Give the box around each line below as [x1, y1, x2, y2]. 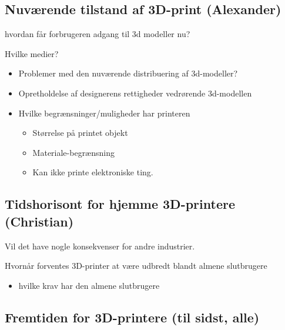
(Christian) [5, 212, 74, 230]
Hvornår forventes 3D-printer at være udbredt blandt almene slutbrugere [5, 259, 267, 272]
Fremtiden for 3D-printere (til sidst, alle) [5, 308, 260, 326]
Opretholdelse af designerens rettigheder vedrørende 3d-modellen [18, 86, 252, 99]
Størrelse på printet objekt [32, 126, 128, 139]
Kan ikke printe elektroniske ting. [32, 166, 153, 178]
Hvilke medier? [5, 47, 59, 59]
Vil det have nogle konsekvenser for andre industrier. [5, 239, 195, 252]
